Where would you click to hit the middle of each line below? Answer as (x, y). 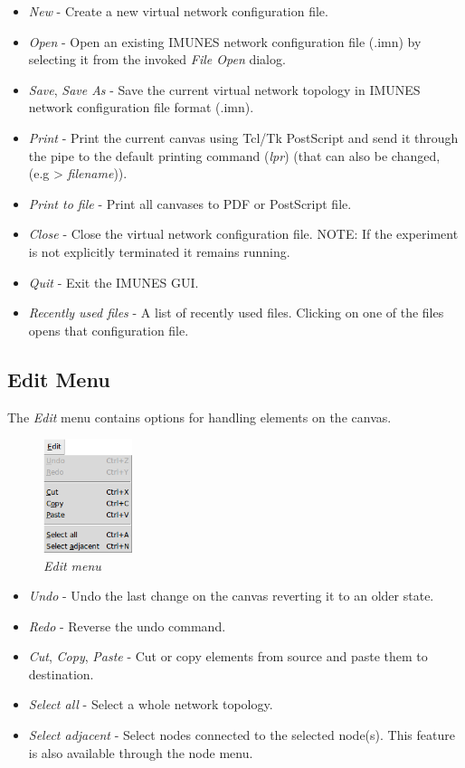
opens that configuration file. (109, 330)
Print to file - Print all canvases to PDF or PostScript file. (190, 203)
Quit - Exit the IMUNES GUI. (114, 282)
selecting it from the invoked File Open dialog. (157, 59)
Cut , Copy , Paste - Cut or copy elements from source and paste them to (228, 656)
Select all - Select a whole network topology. (151, 704)
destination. (61, 673)
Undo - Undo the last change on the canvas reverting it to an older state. (231, 596)
